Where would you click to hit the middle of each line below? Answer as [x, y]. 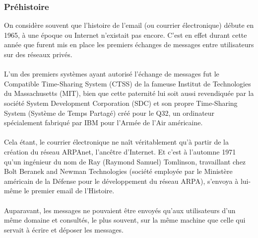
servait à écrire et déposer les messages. [64, 229]
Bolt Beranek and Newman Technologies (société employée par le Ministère [118, 171]
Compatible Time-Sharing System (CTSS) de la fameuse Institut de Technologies [128, 83]
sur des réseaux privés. [38, 54]
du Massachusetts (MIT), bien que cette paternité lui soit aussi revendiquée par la [129, 93]
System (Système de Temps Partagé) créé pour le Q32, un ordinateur [109, 113]
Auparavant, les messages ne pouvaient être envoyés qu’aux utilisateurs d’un [120, 210]
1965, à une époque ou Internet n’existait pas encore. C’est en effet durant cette [126, 35]
